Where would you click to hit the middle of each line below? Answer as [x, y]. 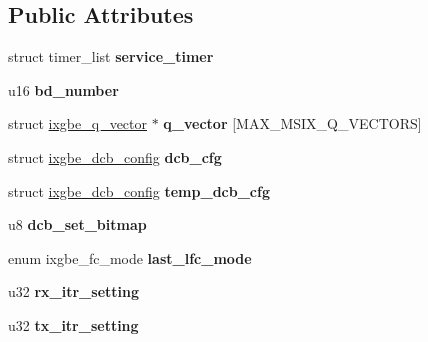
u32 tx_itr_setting [73, 324]
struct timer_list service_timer [111, 56]
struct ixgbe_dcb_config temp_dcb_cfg [139, 190]
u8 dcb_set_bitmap [77, 224]
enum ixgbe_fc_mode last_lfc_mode [130, 257]
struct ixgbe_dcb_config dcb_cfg [115, 156]
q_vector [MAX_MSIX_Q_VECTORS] [292, 123]
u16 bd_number [63, 89]
